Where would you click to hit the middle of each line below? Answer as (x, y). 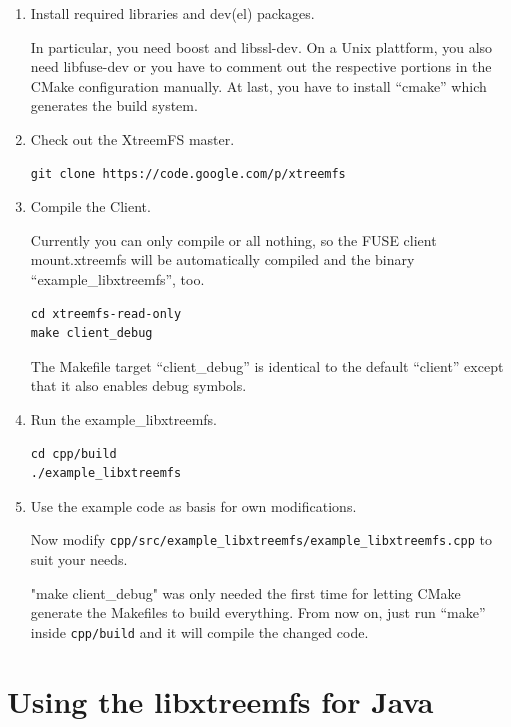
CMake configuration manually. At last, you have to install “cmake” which (258, 85)
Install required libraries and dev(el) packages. (172, 13)
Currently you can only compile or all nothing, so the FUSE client (233, 239)
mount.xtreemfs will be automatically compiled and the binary (222, 259)
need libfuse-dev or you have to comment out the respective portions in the (261, 66)
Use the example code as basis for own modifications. (193, 505)
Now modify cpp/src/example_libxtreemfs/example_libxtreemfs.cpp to (261, 539)
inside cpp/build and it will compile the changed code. (199, 631)
